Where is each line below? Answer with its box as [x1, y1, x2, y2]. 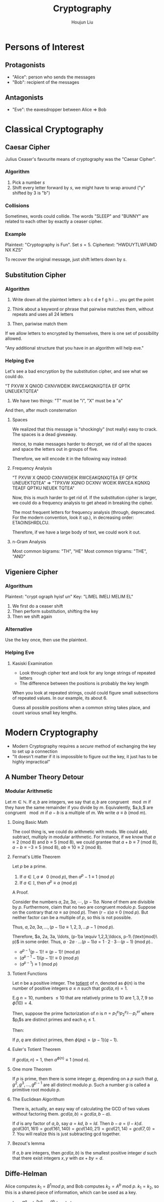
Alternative [5, 626, 33, 633]
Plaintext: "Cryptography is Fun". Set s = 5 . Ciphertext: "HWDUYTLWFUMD [5, 242, 158, 248]
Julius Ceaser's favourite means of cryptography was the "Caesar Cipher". [5, 156, 156, 162]
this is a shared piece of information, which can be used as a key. [5, 1190, 137, 1196]
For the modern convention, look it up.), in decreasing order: [12, 514, 134, 520]
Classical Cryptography [5, 124, 104, 135]
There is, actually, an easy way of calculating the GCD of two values [12, 1106, 150, 1112]
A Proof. [12, 889, 29, 895]
